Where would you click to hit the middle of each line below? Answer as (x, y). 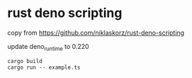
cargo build (25, 61)
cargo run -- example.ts (44, 67)
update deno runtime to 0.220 (49, 47)
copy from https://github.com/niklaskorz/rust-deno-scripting (96, 33)
